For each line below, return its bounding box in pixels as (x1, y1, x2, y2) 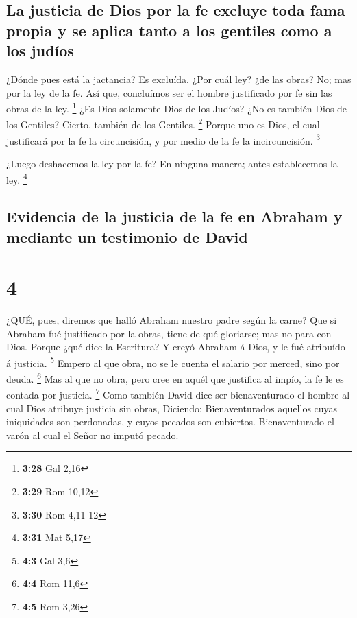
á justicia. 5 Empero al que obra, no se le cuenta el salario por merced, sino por (6, 353, 340, 370)
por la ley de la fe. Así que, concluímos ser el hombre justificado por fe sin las (6, 85, 332, 99)
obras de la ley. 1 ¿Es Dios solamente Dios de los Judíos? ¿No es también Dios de (6, 99, 347, 115)
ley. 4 (6, 170, 27, 187)
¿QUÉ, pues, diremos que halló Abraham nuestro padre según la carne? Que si (6, 313, 337, 327)
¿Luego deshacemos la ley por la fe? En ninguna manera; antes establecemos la (6, 156, 338, 170)
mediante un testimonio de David (6, 226, 248, 247)
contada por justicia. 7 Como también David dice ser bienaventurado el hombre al (6, 385, 350, 401)
